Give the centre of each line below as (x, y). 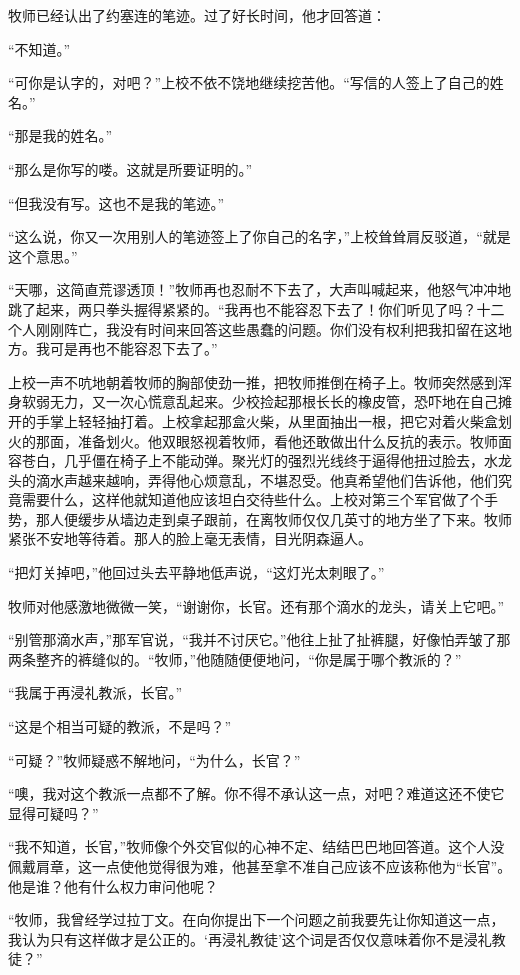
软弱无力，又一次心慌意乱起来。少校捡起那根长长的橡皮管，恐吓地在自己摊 (266, 401)
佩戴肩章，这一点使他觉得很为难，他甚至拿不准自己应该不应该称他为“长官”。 (260, 866)
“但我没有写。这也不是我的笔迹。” (116, 202)
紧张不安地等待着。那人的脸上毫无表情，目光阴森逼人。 (190, 538)
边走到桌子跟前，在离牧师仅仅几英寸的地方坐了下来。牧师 (322, 518)
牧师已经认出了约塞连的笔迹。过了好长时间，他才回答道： (197, 15)
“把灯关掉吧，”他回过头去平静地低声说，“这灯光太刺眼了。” (196, 572)
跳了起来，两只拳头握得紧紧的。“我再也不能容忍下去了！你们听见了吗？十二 (256, 308)
